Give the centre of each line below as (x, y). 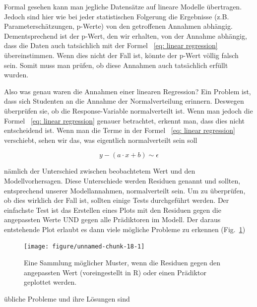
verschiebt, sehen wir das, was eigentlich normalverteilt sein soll (101, 140)
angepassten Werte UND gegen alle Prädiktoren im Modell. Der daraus (112, 219)
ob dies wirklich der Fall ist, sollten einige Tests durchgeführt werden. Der (117, 200)
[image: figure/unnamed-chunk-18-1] (84, 247)
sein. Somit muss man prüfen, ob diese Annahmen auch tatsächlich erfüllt (116, 65)
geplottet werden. (50, 282)
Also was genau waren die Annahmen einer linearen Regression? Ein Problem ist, (128, 91)
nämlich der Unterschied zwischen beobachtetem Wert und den (100, 171)
